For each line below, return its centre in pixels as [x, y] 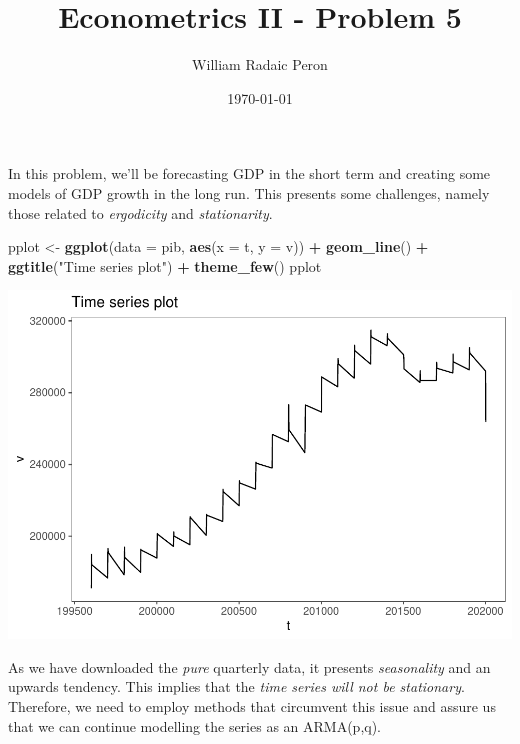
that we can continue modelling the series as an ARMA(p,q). [195, 725]
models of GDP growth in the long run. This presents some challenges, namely [249, 192]
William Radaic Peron [260, 64]
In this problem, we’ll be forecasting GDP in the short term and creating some [249, 173]
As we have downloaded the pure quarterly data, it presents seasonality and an [249, 666]
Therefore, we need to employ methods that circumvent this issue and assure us [252, 705]
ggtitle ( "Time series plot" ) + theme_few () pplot [165, 265]
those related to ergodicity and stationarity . [140, 212]
